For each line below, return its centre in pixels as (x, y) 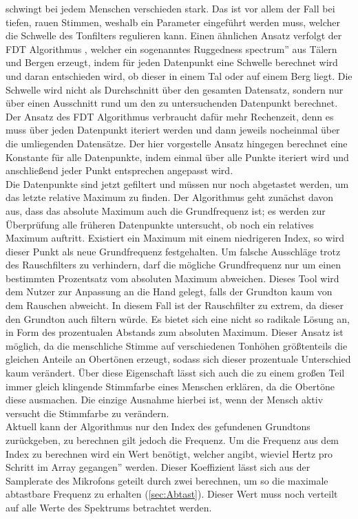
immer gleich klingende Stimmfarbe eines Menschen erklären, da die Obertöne (170, 386)
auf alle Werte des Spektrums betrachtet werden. (109, 507)
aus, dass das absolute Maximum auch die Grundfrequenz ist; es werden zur (166, 210)
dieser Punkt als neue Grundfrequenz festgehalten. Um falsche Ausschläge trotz (173, 251)
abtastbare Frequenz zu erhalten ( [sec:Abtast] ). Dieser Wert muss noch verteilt (172, 494)
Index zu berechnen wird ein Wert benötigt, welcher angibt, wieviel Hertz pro (169, 453)
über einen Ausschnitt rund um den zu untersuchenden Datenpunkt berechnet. (172, 103)
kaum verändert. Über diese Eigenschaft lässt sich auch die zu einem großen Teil (175, 373)
